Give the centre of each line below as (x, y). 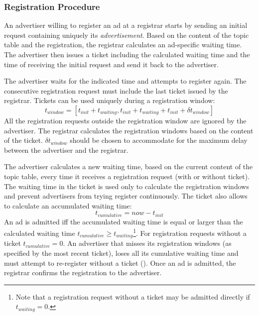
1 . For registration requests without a (190, 232)
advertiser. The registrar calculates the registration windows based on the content (129, 130)
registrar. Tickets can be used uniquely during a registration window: (110, 100)
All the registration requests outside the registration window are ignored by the (125, 120)
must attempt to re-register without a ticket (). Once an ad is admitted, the (120, 263)
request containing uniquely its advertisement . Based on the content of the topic (127, 35)
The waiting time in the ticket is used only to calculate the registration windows (127, 186)
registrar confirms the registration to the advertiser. (83, 272)
